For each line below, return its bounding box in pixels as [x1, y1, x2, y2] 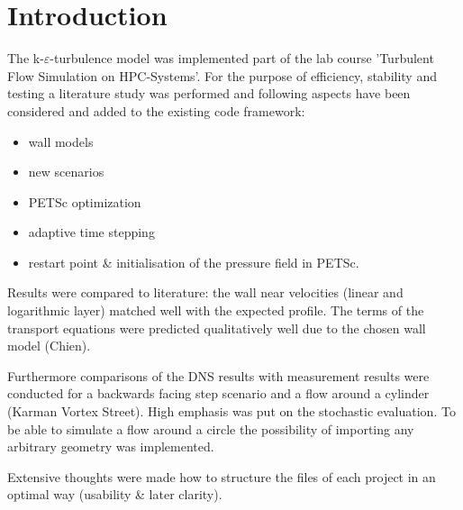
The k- [7, 49, 44, 68]
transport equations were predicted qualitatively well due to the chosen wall [7, 318, 426, 337]
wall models [28, 132, 94, 150]
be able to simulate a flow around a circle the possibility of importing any [7, 419, 414, 438]
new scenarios [28, 162, 104, 181]
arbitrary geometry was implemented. [7, 437, 214, 456]
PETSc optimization [28, 192, 141, 211]
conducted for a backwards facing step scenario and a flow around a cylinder [7, 384, 430, 403]
